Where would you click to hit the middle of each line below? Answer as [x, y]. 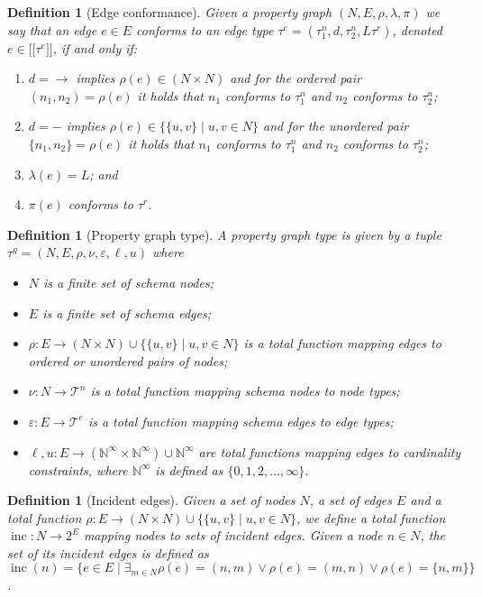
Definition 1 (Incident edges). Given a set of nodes [151, 500]
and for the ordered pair [296, 78]
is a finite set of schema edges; [127, 312]
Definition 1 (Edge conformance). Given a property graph [170, 12]
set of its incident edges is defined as [108, 552]
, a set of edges [351, 500]
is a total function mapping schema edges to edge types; [241, 421]
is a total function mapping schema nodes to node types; [245, 391]
